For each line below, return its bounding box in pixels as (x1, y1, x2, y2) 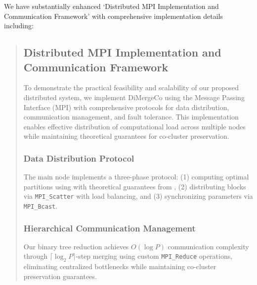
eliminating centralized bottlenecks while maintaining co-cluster (23, 261, 216, 272)
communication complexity (168, 241, 249, 251)
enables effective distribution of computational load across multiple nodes (23, 121, 246, 131)
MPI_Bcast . (23, 201, 58, 211)
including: (4, 20, 34, 31)
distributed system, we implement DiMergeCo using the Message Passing (23, 92, 245, 102)
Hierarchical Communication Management (23, 222, 196, 234)
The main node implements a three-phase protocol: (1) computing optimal (23, 171, 249, 182)
